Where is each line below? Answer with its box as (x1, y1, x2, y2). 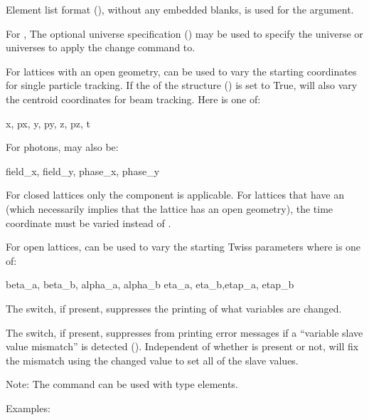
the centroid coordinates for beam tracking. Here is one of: (6, 91, 261, 106)
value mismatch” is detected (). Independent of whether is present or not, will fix (6, 339, 359, 354)
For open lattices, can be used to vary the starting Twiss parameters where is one (6, 239, 361, 254)
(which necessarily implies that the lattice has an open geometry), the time (6, 201, 333, 216)
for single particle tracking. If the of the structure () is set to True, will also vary (6, 78, 358, 93)
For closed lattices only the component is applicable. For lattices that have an (6, 187, 344, 202)
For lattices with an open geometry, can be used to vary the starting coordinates (6, 63, 357, 78)
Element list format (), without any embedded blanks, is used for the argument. (6, 2, 354, 16)
